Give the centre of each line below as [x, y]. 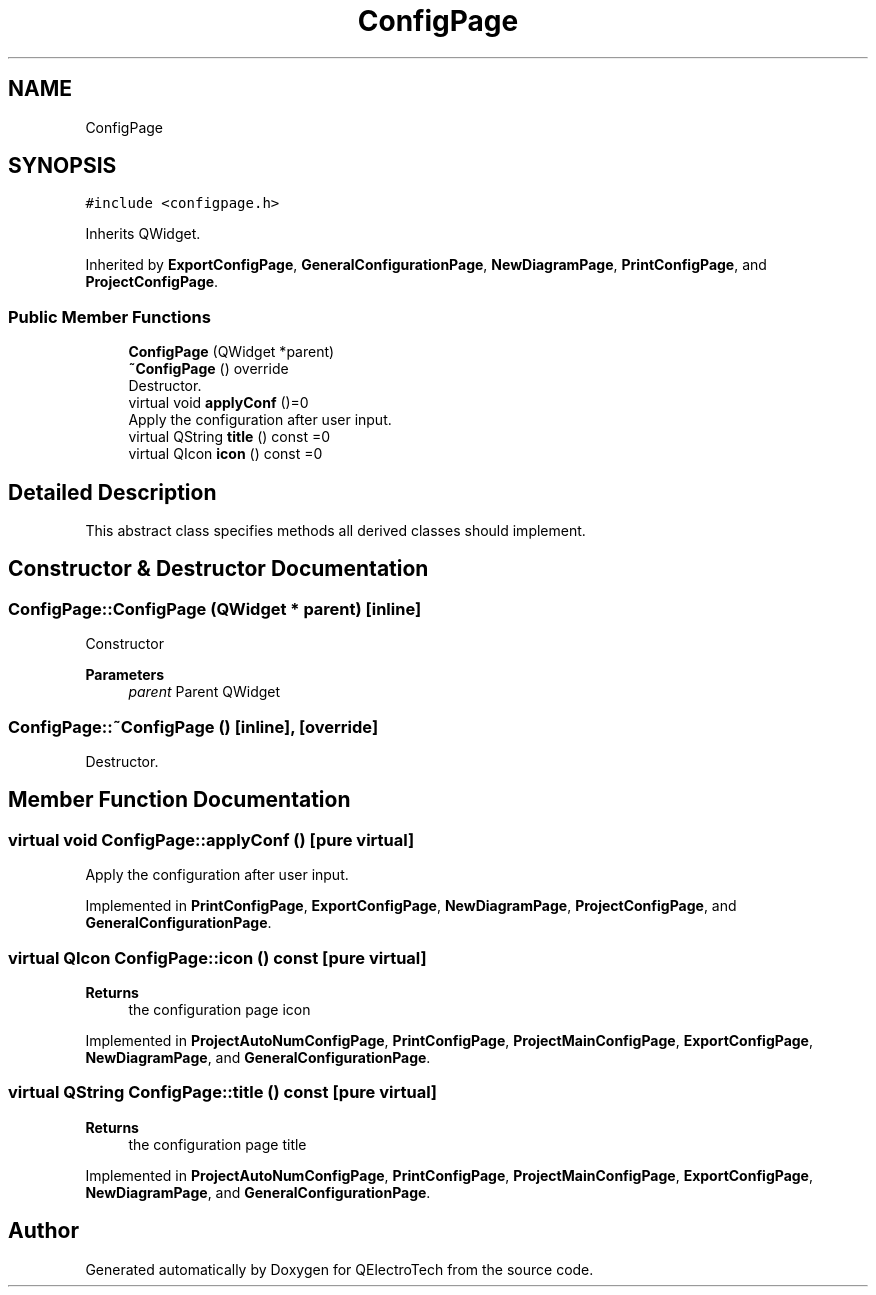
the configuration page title [217, 1144]
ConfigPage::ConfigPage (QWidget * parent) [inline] [215, 608]
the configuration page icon [219, 1009]
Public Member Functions [109, 316]
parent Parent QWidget [204, 692]
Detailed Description [112, 492]
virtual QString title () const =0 [229, 437]
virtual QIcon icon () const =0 [225, 454]
